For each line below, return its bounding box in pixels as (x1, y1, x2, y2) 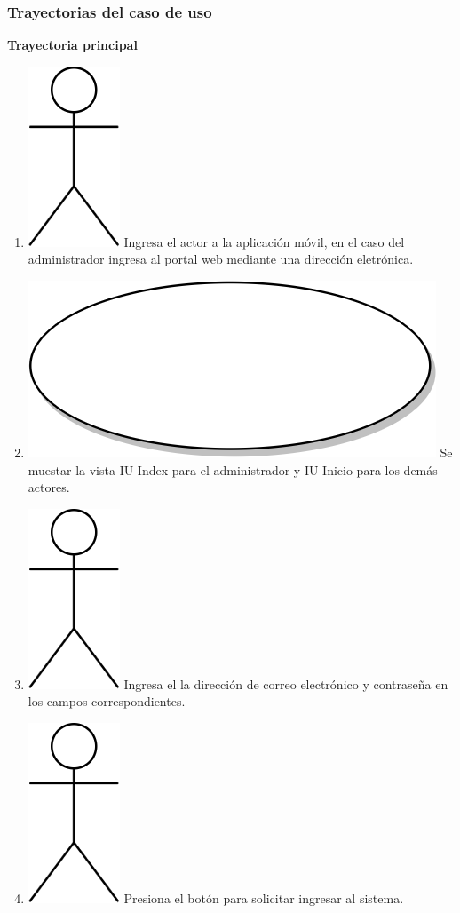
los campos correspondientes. (28, 692, 186, 711)
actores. (28, 478, 70, 496)
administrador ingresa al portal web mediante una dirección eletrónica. (28, 250, 414, 268)
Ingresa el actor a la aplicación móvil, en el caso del (123, 232, 405, 250)
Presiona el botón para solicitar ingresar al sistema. (123, 888, 404, 907)
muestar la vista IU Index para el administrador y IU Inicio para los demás (28, 460, 438, 479)
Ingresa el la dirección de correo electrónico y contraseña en (123, 674, 448, 693)
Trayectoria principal (7, 36, 138, 54)
